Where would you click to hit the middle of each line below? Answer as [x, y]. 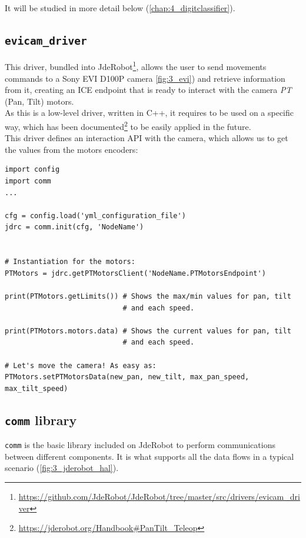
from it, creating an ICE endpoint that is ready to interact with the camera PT [148, 90]
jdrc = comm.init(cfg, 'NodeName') [74, 227]
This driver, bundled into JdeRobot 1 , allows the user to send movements [136, 66]
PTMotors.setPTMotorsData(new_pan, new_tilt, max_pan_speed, [127, 377]
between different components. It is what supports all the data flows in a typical [149, 456]
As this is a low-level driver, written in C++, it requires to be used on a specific [149, 113]
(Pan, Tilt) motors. [39, 101]
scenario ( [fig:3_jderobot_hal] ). [62, 468]
